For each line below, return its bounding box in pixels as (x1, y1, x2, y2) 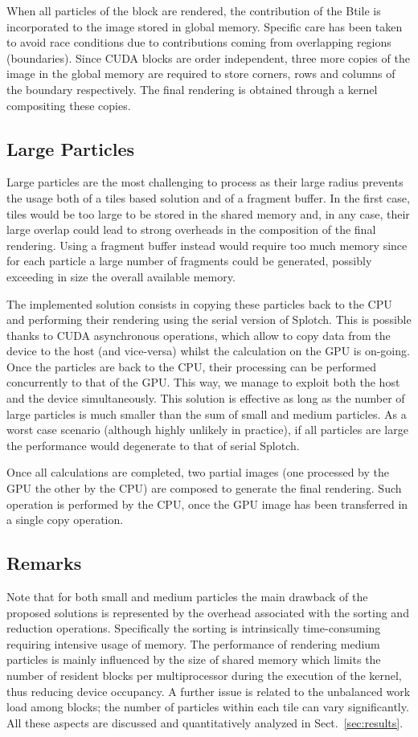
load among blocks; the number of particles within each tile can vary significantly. (6, 698, 409, 715)
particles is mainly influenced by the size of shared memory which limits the (6, 651, 381, 668)
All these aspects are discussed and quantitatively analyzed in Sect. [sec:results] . (6, 714, 404, 731)
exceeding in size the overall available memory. (6, 268, 236, 285)
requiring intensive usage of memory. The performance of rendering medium (6, 635, 380, 652)
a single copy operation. (6, 511, 124, 528)
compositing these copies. (6, 96, 131, 113)
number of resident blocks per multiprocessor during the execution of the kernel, (6, 667, 402, 683)
